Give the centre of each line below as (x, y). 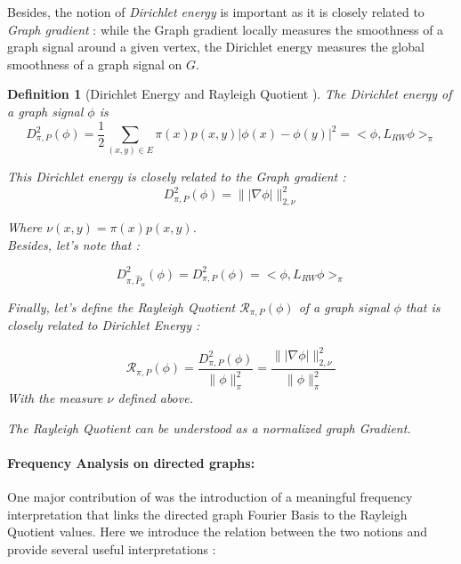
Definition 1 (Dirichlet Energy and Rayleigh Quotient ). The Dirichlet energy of (230, 94)
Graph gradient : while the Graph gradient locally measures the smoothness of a (226, 29)
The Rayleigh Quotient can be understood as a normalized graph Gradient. (209, 427)
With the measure (55, 398)
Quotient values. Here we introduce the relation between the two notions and (217, 532)
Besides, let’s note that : (73, 244)
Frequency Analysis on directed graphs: (131, 462)
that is (423, 306)
